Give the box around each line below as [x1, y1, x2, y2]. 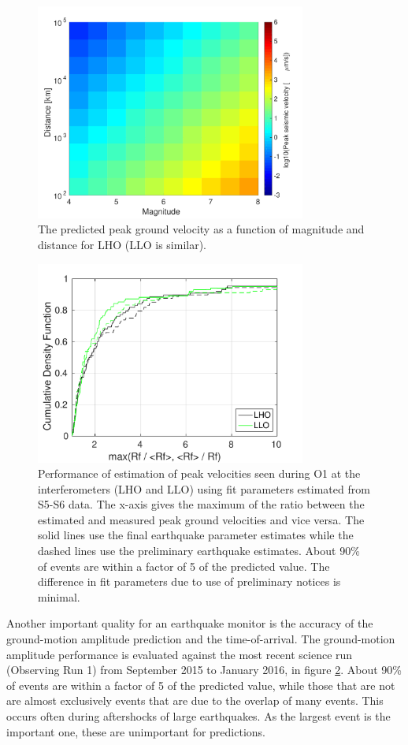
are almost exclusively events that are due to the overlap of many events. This [6, 692, 384, 709]
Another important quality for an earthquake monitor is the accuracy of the [6, 615, 373, 631]
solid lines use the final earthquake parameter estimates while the [38, 527, 354, 543]
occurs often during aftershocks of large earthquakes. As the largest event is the [6, 708, 391, 725]
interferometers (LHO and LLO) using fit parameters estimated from [38, 480, 370, 497]
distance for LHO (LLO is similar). [38, 236, 207, 252]
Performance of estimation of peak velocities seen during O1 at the [38, 465, 361, 482]
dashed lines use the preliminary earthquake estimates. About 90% [38, 542, 360, 559]
